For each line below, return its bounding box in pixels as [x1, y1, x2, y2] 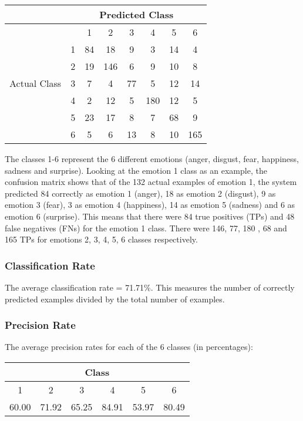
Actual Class [9, 76, 62, 90]
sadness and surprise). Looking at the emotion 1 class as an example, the [5, 164, 267, 176]
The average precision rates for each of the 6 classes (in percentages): [5, 341, 253, 353]
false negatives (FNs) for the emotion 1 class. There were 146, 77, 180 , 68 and [5, 221, 287, 234]
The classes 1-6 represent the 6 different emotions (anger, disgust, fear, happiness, [5, 153, 299, 164]
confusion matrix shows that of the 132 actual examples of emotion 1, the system [5, 176, 297, 188]
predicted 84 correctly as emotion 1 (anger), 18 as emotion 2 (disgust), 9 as [5, 187, 276, 199]
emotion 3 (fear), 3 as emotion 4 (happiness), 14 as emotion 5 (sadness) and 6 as [5, 198, 295, 211]
